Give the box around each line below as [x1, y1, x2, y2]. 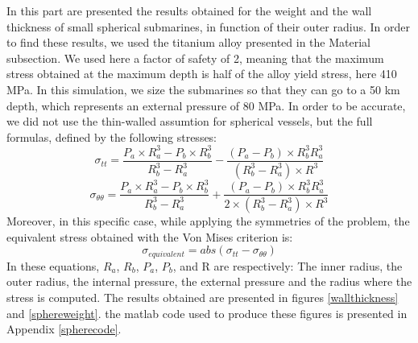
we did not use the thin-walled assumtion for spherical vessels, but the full [6, 113, 373, 130]
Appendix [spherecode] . [6, 320, 122, 337]
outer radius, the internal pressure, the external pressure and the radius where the [6, 273, 412, 290]
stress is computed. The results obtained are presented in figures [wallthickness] [6, 288, 399, 305]
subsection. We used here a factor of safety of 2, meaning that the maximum [6, 49, 384, 66]
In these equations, [6, 257, 100, 274]
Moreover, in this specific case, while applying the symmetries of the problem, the [6, 213, 410, 229]
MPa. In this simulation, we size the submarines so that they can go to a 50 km [6, 81, 400, 97]
